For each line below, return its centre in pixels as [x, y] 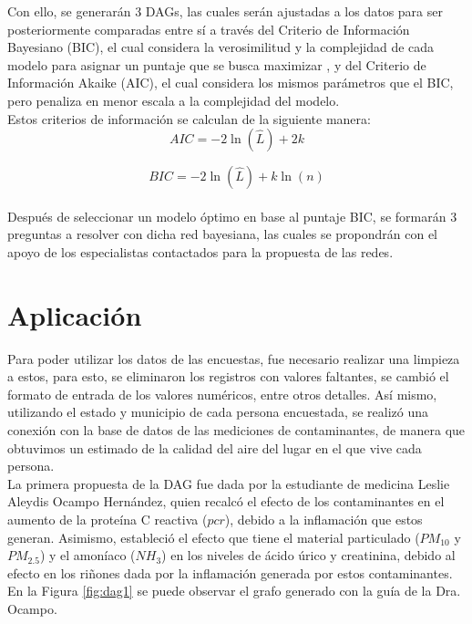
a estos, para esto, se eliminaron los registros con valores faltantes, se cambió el [228, 376]
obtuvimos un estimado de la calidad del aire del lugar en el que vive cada [215, 447]
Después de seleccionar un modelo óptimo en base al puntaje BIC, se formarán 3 [232, 216]
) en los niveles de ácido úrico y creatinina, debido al [308, 555]
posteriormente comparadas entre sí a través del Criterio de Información [209, 29]
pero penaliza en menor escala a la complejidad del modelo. [174, 100]
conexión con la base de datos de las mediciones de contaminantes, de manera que [236, 430]
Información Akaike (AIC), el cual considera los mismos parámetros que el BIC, [231, 83]
